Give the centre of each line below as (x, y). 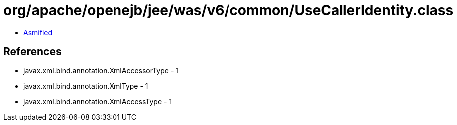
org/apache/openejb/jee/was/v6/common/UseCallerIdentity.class (228, 10)
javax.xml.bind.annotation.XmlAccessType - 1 (98, 101)
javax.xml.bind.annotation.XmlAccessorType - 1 (101, 70)
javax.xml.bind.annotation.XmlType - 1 (86, 86)
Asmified (38, 32)
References (33, 52)
